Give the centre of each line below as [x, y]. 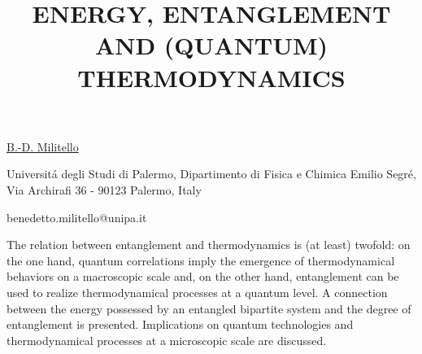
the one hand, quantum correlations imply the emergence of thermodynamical [201, 260]
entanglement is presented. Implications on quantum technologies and [180, 324]
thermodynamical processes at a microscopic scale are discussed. [167, 340]
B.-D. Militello [43, 146]
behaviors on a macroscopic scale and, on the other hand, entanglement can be [203, 276]
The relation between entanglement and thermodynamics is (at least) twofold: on [209, 245]
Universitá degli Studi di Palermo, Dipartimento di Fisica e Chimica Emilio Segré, [211, 174]
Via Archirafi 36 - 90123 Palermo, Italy [104, 189]
